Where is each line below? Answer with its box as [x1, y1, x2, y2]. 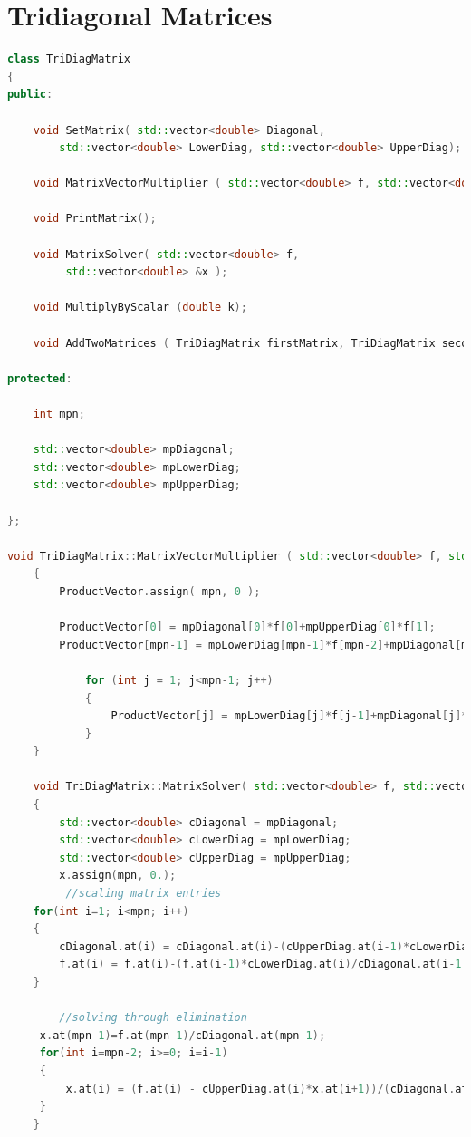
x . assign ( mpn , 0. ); [59, 869, 177, 882]
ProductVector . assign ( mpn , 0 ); [59, 584, 261, 598]
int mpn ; [33, 408, 85, 420]
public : [7, 88, 53, 101]
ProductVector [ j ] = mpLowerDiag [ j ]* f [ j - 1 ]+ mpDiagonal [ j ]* [111, 709, 468, 723]
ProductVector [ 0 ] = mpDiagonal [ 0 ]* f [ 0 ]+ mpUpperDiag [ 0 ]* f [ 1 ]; [59, 621, 436, 634]
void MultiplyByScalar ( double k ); [33, 301, 247, 314]
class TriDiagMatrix [7, 53, 131, 66]
